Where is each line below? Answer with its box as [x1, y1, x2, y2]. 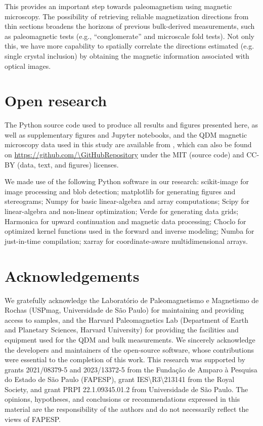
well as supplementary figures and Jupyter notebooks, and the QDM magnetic [5, 129, 247, 140]
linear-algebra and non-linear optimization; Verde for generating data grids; [5, 206, 239, 217]
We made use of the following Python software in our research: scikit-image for [5, 176, 249, 187]
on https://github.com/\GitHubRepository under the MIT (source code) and [5, 149, 244, 160]
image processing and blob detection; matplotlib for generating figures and [5, 186, 236, 196]
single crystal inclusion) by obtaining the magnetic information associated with [5, 50, 249, 61]
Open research [5, 90, 107, 111]
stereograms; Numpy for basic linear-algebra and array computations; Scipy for [5, 196, 250, 206]
